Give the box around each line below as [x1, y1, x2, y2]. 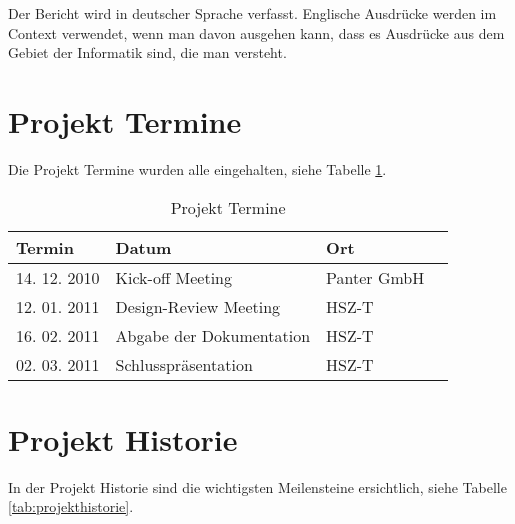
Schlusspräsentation [115, 352, 253, 376]
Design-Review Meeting [115, 294, 281, 318]
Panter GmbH [326, 265, 425, 289]
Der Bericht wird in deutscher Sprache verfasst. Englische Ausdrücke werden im [8, 3, 497, 23]
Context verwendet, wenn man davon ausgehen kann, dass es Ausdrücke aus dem [8, 22, 505, 43]
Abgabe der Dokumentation [115, 323, 311, 347]
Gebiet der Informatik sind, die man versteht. [8, 42, 287, 63]
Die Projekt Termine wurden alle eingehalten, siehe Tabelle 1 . [8, 158, 387, 179]
